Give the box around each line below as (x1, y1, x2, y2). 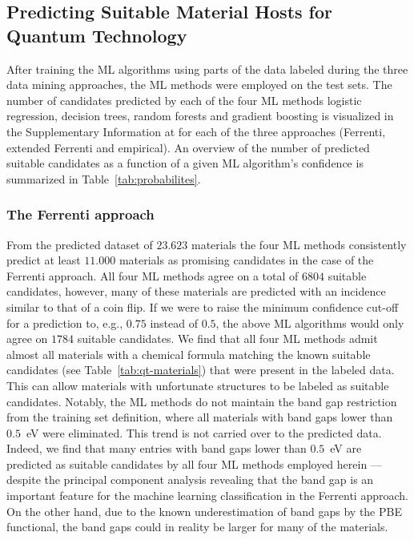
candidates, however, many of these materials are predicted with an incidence (6, 283, 386, 300)
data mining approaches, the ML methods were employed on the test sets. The (6, 76, 392, 93)
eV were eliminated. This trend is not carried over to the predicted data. (26, 424, 382, 441)
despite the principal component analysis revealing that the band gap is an (6, 471, 374, 488)
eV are (330, 440, 362, 457)
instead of (150, 314, 198, 331)
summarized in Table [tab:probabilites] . (6, 170, 201, 187)
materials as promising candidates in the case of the (119, 252, 374, 268)
